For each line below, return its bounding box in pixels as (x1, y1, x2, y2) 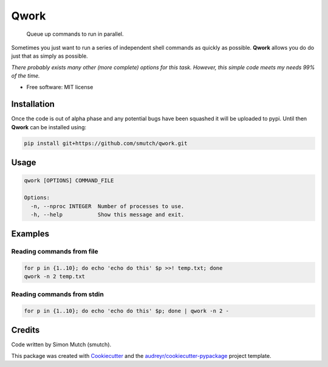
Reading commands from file (11, 247, 98, 256)
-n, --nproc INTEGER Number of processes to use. (30, 203, 185, 209)
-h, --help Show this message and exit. (30, 211, 185, 218)
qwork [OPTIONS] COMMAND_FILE (24, 177, 114, 184)
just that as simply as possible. (11, 52, 88, 60)
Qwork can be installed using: (11, 123, 86, 130)
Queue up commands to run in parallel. (26, 30, 124, 38)
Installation (11, 99, 55, 109)
